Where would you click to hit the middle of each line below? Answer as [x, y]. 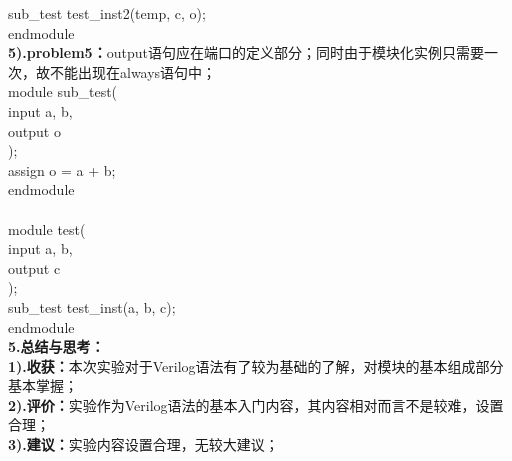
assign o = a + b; [62, 169]
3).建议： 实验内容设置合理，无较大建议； [143, 444]
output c [34, 267]
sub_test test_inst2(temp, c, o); [107, 13]
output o [34, 130]
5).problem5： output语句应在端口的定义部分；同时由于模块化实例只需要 [246, 52]
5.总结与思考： [56, 346]
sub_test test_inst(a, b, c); [92, 306]
